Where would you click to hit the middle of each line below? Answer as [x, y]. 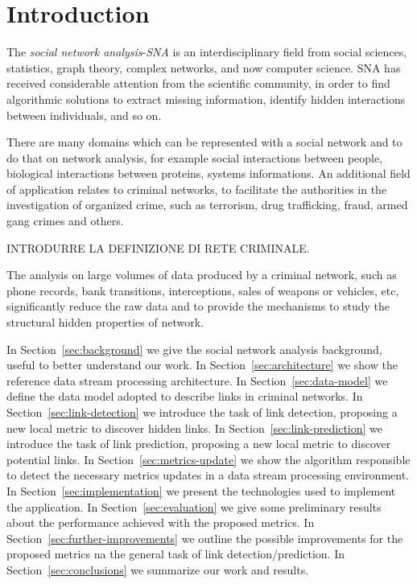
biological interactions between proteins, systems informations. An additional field [208, 173]
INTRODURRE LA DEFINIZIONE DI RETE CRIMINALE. [158, 247]
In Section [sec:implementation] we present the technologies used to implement [201, 490]
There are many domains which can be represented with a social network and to [204, 142]
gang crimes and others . [65, 221]
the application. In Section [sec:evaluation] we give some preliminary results [194, 506]
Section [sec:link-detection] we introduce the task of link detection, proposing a [202, 412]
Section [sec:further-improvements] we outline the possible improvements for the [205, 538]
